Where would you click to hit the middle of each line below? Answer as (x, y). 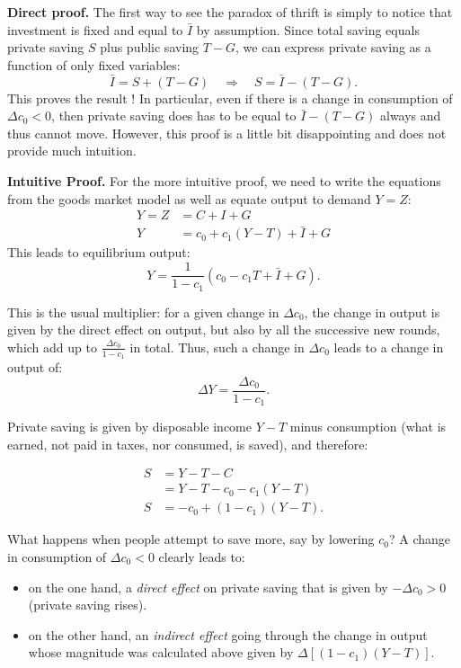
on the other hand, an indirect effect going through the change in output (228, 634)
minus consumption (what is (368, 427)
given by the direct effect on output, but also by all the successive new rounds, (224, 330)
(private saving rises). (88, 605)
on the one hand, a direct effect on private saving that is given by (208, 587)
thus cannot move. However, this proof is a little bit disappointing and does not (227, 133)
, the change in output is (372, 312)
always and (410, 116)
